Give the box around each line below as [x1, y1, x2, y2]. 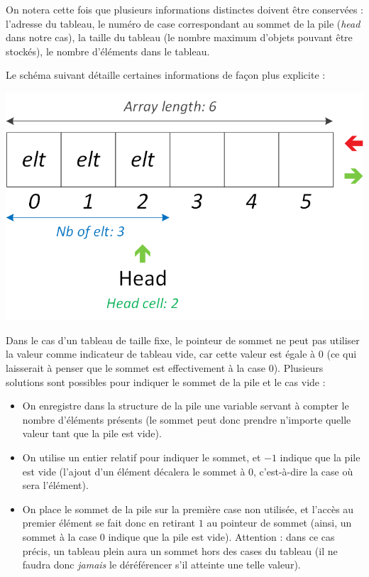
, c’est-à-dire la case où [253, 463, 353, 478]
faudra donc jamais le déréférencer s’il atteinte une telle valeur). [22, 557, 301, 572]
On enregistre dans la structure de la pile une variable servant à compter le [22, 398, 349, 413]
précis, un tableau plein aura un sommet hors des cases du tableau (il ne [22, 543, 338, 558]
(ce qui [326, 346, 357, 361]
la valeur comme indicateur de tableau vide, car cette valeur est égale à [6, 346, 316, 361]
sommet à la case [22, 529, 97, 544]
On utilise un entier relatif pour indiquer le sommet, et [22, 449, 261, 464]
